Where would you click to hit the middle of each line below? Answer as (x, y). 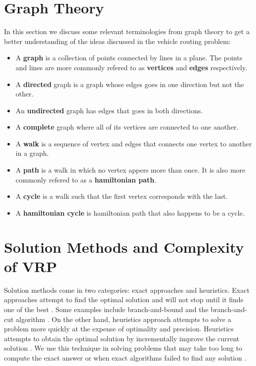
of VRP (31, 266)
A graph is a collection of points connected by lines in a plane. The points (129, 58)
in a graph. (32, 153)
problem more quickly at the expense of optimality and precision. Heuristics (119, 329)
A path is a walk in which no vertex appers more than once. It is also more (130, 170)
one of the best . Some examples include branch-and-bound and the (106, 309)
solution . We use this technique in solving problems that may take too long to (123, 348)
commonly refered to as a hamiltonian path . (86, 179)
